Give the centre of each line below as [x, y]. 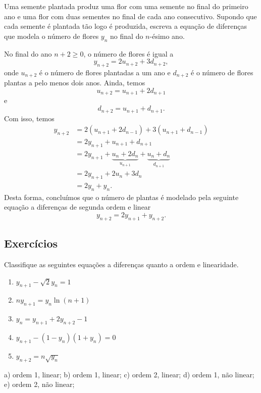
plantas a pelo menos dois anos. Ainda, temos [75, 83]
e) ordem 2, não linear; [39, 384]
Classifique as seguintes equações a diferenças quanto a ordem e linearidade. [121, 264]
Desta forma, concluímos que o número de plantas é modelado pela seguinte [121, 197]
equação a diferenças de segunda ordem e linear [77, 207]
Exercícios [31, 243]
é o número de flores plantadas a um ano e [105, 72]
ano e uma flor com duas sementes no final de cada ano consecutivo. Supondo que [130, 16]
